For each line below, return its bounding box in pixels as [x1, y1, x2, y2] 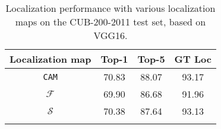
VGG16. [93, 28, 128, 42]
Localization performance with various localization [5, 1, 216, 15]
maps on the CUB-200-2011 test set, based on [15, 15, 206, 28]
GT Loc [174, 52, 211, 66]
